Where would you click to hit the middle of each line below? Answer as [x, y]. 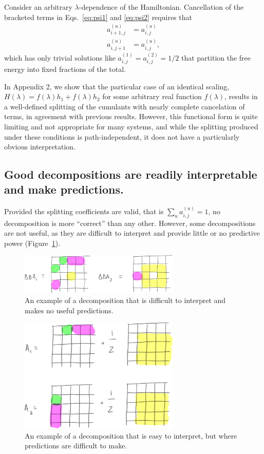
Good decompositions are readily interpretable [131, 174]
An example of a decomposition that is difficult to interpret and [125, 300]
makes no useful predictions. [69, 310]
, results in [241, 96]
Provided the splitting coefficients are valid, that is [84, 211]
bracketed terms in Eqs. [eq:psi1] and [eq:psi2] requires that [98, 17]
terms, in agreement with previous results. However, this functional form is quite [131, 116]
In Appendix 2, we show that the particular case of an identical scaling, [117, 86]
